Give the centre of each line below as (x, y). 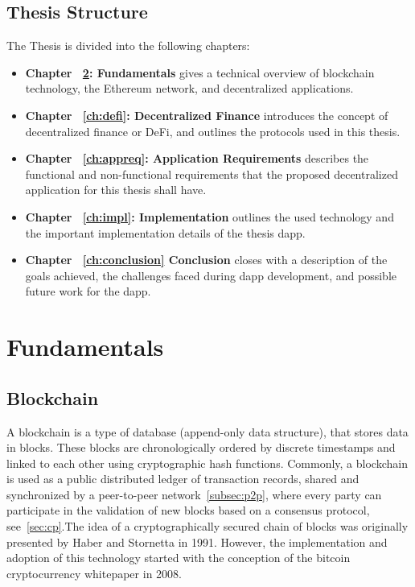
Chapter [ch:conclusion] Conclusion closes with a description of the (206, 260)
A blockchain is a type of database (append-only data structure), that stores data (207, 431)
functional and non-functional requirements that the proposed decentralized (212, 174)
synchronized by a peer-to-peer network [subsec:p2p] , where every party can (194, 494)
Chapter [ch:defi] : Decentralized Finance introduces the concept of (207, 115)
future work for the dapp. (88, 291)
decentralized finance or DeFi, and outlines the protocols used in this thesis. (213, 131)
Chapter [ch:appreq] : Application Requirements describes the (197, 158)
